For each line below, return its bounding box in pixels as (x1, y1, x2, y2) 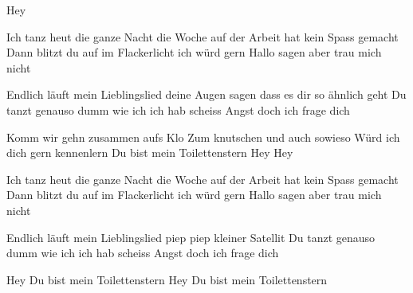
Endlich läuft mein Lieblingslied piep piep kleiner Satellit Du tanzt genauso (6, 229, 376, 245)
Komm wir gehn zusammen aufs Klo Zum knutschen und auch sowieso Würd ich (6, 128, 400, 145)
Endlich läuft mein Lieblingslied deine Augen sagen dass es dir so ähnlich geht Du (6, 86, 407, 103)
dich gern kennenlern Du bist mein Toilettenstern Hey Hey (6, 144, 293, 161)
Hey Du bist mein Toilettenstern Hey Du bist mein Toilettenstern (6, 271, 328, 287)
